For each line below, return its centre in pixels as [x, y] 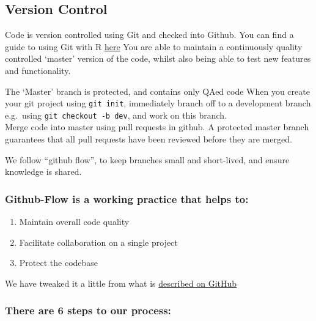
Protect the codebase [59, 263]
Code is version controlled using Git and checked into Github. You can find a [149, 35]
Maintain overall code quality [74, 222]
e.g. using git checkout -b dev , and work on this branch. [116, 115]
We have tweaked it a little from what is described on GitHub [121, 283]
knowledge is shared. [43, 172]
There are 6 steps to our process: [88, 310]
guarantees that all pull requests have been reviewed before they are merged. [149, 139]
